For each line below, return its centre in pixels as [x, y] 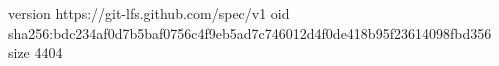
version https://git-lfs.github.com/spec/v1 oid [149, 13]
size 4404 [35, 52]
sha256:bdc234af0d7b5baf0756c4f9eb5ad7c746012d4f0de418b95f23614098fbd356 [250, 32]
